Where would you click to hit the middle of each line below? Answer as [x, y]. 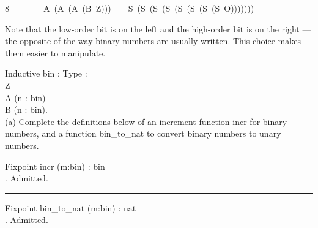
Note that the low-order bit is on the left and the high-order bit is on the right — [158, 28]
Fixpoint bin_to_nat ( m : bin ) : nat [71, 207]
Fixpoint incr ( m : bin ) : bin [55, 166]
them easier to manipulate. [55, 52]
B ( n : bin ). [26, 109]
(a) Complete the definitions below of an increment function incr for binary [146, 121]
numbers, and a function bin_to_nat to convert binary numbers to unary [143, 133]
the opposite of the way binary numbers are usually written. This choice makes [153, 41]
